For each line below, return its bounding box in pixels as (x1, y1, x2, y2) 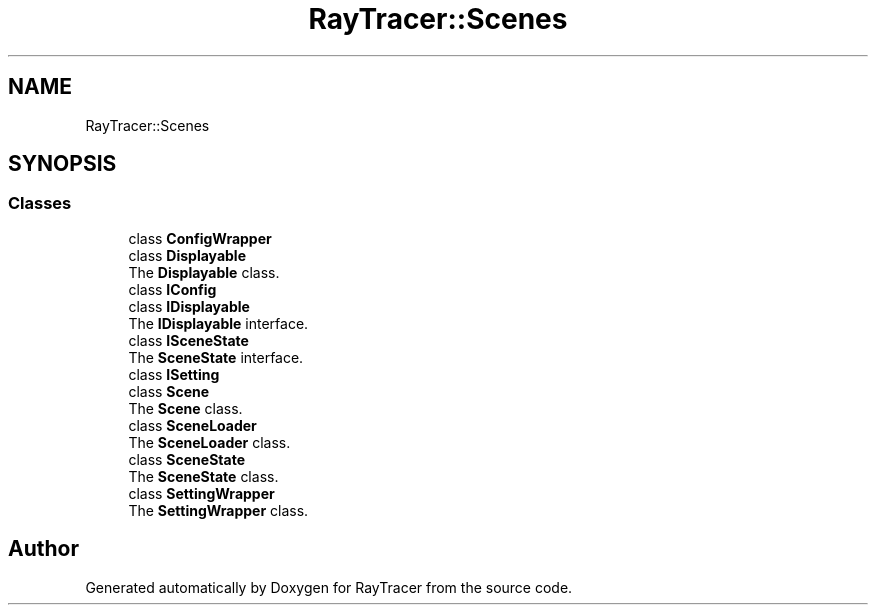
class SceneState (128, 450, 245, 468)
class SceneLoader (128, 416, 257, 434)
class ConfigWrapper (128, 229, 272, 247)
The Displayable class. (128, 263, 280, 281)
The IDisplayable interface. (128, 314, 309, 332)
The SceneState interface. (128, 348, 304, 366)
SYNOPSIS (8, 151, 117, 177)
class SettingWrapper (128, 484, 275, 502)
